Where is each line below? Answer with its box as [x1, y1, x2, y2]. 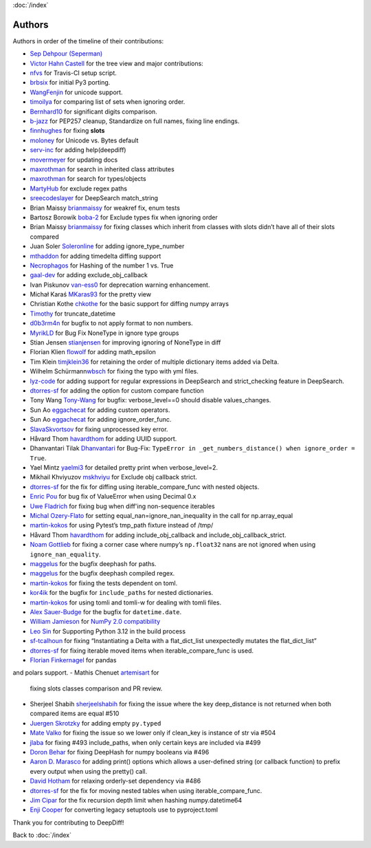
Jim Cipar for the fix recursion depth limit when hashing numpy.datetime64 [30, 796, 243, 804]
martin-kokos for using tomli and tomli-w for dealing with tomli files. [30, 598, 222, 607]
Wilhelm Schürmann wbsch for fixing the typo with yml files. [30, 367, 199, 376]
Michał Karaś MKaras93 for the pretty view [30, 290, 151, 298]
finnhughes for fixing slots [30, 127, 105, 135]
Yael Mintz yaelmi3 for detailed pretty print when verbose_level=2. [30, 464, 218, 472]
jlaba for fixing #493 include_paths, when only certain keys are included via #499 [30, 738, 261, 746]
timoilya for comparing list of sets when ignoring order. [30, 98, 185, 106]
